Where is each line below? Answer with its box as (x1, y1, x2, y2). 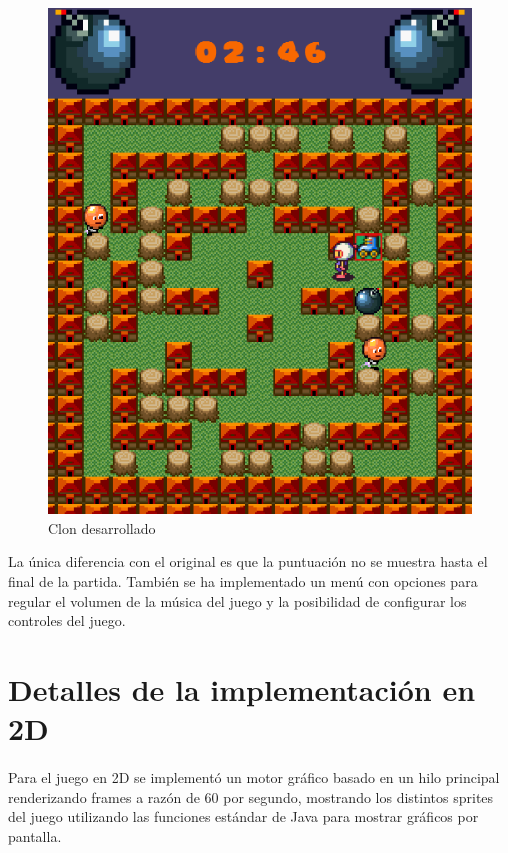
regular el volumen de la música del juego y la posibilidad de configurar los (8, 590, 467, 611)
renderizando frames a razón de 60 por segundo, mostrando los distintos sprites (8, 786, 494, 807)
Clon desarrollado (48, 517, 156, 538)
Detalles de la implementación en (8, 669, 476, 710)
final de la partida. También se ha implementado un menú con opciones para (8, 571, 478, 592)
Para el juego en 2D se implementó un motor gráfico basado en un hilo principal (8, 767, 500, 788)
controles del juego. (8, 610, 126, 631)
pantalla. (8, 825, 62, 846)
